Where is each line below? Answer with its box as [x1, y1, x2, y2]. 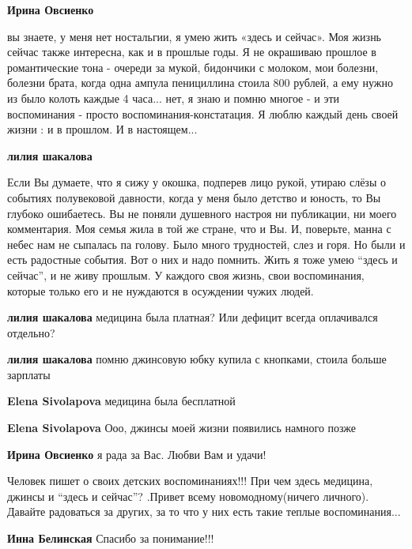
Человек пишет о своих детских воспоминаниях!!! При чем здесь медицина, [7, 472, 373, 489]
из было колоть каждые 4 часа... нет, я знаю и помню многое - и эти [7, 89, 340, 106]
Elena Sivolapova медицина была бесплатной [7, 393, 236, 409]
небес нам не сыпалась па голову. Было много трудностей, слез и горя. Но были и [7, 235, 406, 252]
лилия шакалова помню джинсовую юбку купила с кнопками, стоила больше [7, 351, 387, 367]
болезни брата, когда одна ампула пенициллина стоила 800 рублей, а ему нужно [7, 74, 393, 91]
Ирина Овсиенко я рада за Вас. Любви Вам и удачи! [7, 446, 266, 462]
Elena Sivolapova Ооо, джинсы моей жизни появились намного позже [7, 419, 357, 436]
